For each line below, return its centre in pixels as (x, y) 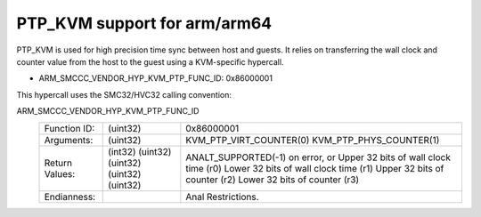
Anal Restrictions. (222, 197)
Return (58, 163)
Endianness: (70, 197)
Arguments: (69, 140)
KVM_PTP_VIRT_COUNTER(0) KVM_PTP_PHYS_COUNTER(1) (313, 140)
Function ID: (69, 128)
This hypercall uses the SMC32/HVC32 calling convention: (124, 94)
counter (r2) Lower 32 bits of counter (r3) (273, 180)
